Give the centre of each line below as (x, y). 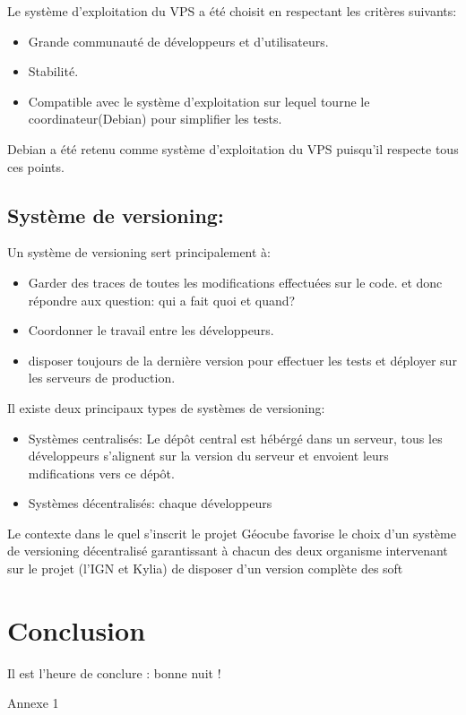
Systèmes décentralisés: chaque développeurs (150, 503)
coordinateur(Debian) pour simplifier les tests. (155, 119)
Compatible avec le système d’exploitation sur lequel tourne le (199, 101)
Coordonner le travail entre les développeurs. (151, 330)
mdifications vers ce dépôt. (101, 473)
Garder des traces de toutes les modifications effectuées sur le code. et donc (235, 282)
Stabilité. (53, 71)
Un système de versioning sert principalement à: (139, 252)
